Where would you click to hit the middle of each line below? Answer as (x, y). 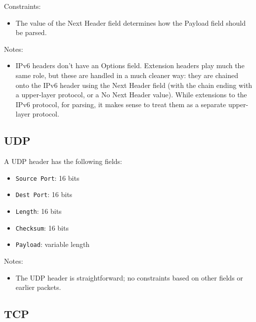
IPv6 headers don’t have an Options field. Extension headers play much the (130, 65)
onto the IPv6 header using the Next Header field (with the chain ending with (134, 85)
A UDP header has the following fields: (63, 161)
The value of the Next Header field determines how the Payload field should (130, 22)
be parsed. (31, 32)
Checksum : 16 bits (42, 227)
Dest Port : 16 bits (44, 194)
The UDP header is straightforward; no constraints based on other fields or (129, 277)
